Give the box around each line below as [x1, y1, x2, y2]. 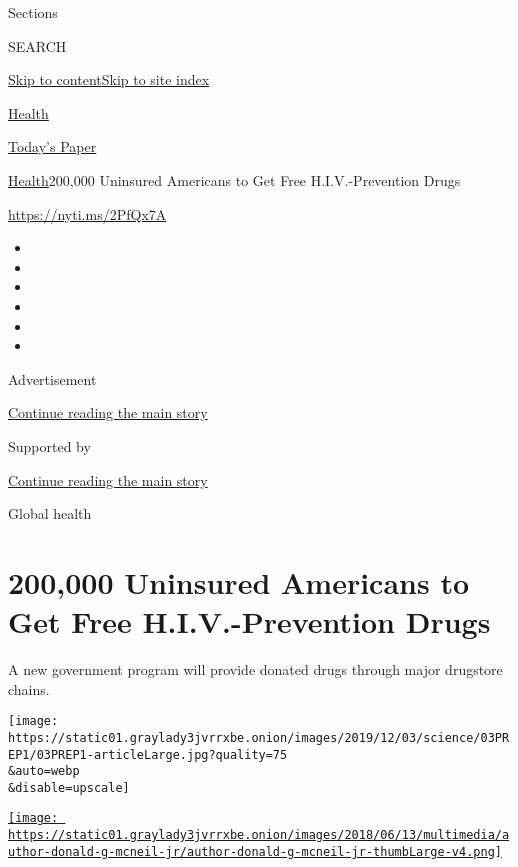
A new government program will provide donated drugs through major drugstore [8, 659, 503, 679]
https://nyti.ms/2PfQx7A [8, 203, 167, 224]
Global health [8, 503, 92, 524]
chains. [8, 678, 50, 699]
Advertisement [8, 368, 97, 389]
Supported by [8, 435, 91, 456]
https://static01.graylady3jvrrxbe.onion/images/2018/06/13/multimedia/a [8, 828, 510, 843]
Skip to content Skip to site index [8, 69, 210, 90]
